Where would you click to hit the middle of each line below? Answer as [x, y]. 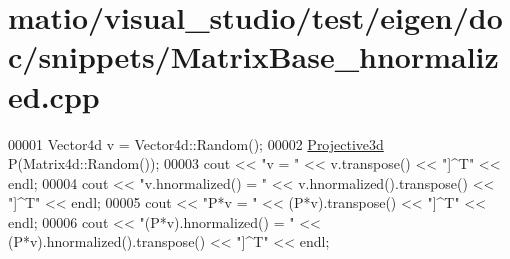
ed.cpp [54, 95]
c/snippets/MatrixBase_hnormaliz [253, 56]
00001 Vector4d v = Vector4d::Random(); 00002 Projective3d [196, 143]
